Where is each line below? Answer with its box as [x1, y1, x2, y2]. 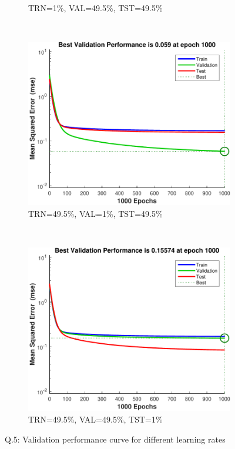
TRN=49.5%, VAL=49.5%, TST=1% [28, 413, 163, 425]
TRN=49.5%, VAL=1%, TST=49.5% [28, 207, 163, 219]
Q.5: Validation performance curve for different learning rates [5, 433, 226, 445]
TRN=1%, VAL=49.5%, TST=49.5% [28, 2, 163, 14]
